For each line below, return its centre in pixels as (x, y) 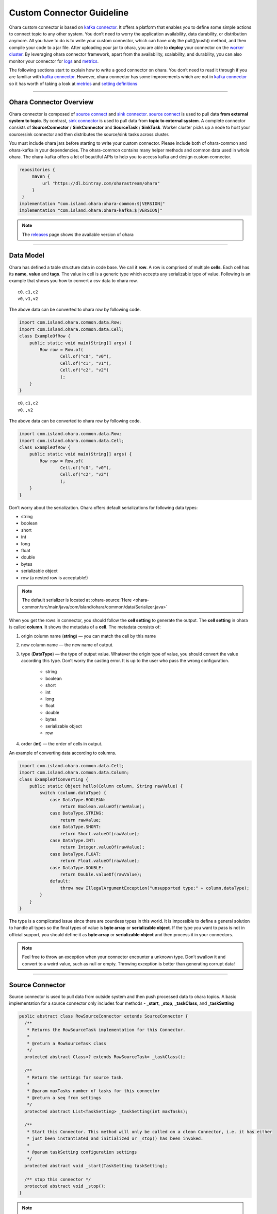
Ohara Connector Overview (51, 102)
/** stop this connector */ (58, 1179)
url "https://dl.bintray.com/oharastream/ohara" (101, 183)
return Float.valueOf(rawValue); (100, 861)
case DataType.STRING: (77, 813)
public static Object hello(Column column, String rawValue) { (106, 786)
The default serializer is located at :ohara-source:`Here (77, 600)
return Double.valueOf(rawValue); (101, 874)
